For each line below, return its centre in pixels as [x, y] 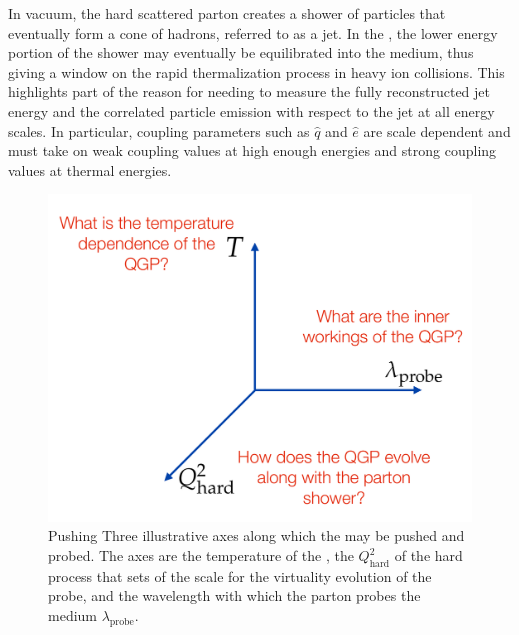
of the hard [428, 555]
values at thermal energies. [90, 169]
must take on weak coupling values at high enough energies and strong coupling [252, 150]
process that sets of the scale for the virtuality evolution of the [240, 575]
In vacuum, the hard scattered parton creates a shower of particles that [227, 13]
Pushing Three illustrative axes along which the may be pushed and [256, 535]
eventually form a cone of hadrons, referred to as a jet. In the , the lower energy [253, 32]
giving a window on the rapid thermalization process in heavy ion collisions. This [256, 71]
